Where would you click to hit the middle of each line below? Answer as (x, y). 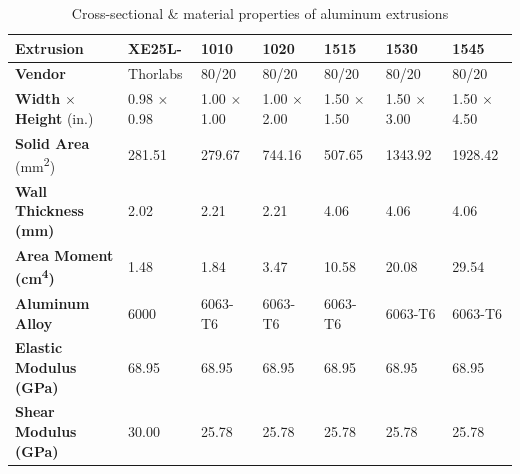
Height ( (44, 117)
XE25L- (155, 47)
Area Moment (64, 254)
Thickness (49, 210)
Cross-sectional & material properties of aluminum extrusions (260, 13)
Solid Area (52, 142)
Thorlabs (155, 73)
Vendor (40, 73)
